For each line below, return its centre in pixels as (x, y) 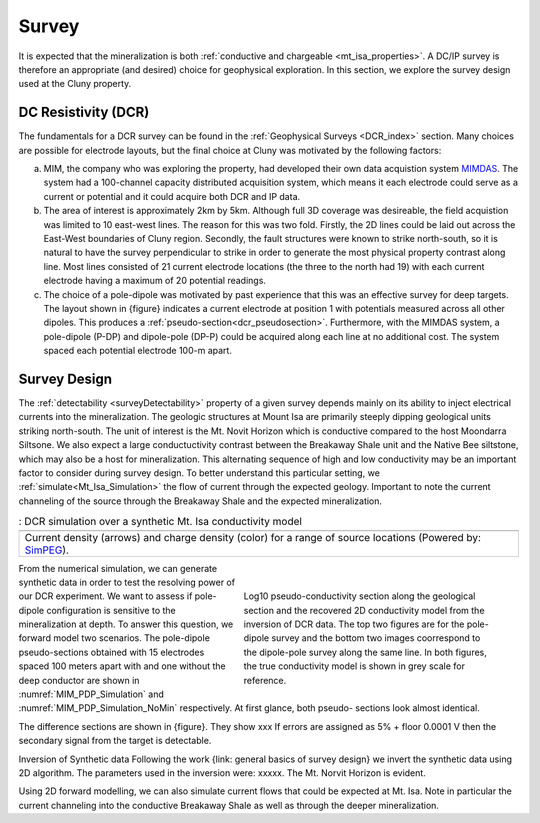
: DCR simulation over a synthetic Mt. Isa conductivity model (160, 522)
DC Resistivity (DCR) (84, 112)
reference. (265, 680)
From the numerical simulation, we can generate (118, 568)
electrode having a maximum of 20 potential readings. (155, 281)
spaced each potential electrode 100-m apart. (137, 351)
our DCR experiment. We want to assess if (105, 596)
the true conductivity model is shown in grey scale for (354, 666)
